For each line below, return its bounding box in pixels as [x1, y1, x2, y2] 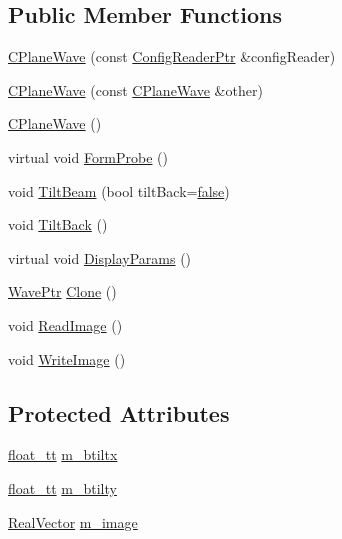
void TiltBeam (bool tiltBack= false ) [8, 180, 230, 201]
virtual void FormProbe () [8, 146, 169, 167]
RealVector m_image [8, 511, 138, 532]
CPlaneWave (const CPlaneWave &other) [8, 79, 263, 100]
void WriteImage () [8, 348, 126, 369]
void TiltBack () [8, 214, 108, 235]
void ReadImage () [8, 314, 123, 335]
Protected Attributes [8, 397, 230, 428]
